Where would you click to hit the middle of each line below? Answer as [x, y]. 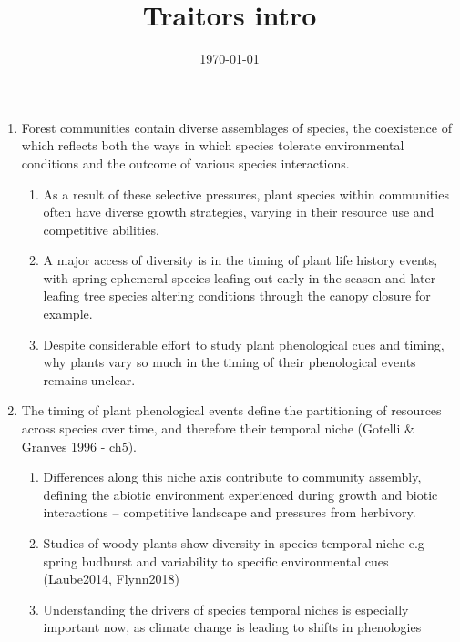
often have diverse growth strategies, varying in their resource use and [239, 212]
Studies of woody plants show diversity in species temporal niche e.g [234, 543]
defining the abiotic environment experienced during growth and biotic [240, 494]
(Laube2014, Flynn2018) [111, 579]
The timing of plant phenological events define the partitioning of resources [231, 410]
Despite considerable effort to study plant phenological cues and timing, [244, 344]
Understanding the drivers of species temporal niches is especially [226, 609]
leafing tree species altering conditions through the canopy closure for [237, 296]
